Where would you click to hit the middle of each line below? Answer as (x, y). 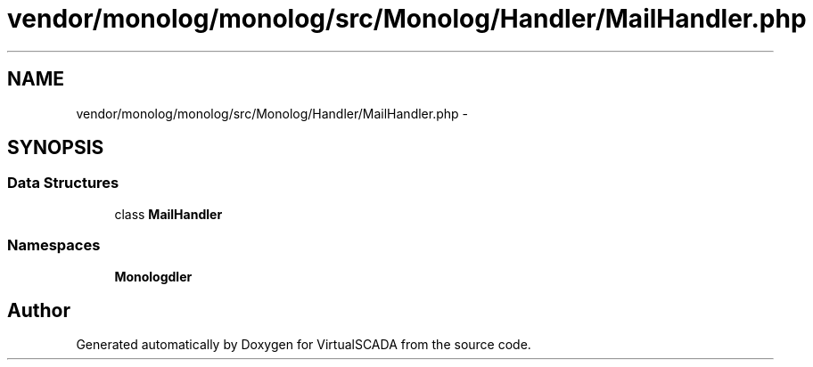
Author (39, 310)
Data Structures (63, 183)
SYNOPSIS (56, 148)
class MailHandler (168, 214)
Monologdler (153, 276)
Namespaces (54, 245)
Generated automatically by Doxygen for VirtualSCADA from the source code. (304, 345)
